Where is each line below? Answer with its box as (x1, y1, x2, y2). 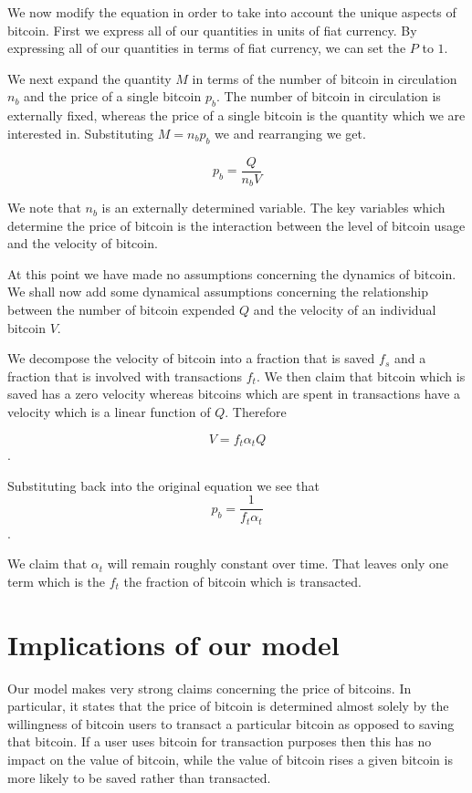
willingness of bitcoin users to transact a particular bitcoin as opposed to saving (7, 714, 455, 733)
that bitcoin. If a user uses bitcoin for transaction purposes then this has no (7, 732, 432, 751)
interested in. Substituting (7, 123, 154, 142)
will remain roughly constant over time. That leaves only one (107, 554, 448, 573)
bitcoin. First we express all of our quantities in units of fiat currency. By (7, 20, 417, 39)
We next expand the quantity (7, 68, 172, 88)
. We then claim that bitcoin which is (256, 366, 466, 385)
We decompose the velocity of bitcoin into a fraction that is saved (7, 349, 375, 368)
